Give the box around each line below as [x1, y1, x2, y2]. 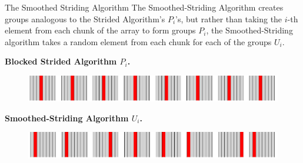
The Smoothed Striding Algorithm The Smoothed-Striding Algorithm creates [5, 1, 284, 13]
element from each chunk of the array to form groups [5, 24, 196, 36]
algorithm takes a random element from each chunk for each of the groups [5, 35, 272, 47]
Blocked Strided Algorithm [5, 55, 117, 67]
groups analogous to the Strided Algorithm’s [5, 12, 165, 25]
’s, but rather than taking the [175, 12, 282, 25]
